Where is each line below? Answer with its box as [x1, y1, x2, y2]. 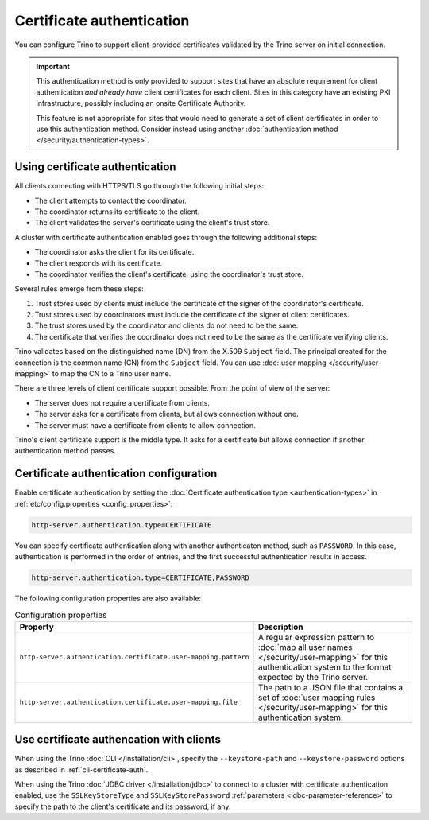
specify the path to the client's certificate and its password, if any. [14, 802, 231, 811]
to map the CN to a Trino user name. [52, 369, 172, 379]
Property [19, 621, 55, 632]
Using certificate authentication [14, 160, 176, 174]
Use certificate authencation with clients [14, 733, 222, 747]
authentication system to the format [257, 661, 392, 672]
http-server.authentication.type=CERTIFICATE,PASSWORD [31, 573, 249, 582]
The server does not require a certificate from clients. [34, 398, 211, 407]
